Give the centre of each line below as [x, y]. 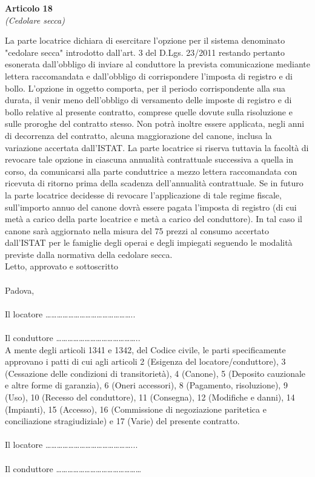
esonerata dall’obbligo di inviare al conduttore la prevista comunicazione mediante [157, 64]
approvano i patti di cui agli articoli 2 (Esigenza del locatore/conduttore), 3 [145, 361]
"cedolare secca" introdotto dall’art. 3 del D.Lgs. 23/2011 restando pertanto [145, 52]
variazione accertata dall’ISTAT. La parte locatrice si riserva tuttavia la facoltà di [157, 147]
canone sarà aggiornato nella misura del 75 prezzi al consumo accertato [137, 230]
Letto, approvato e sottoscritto [62, 266]
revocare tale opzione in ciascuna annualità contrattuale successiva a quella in [149, 159]
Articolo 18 [29, 8]
